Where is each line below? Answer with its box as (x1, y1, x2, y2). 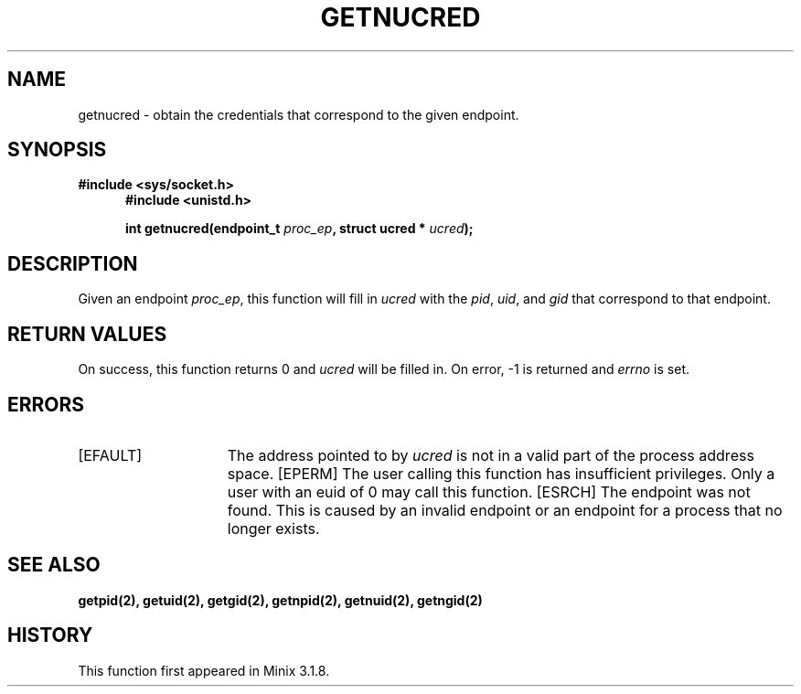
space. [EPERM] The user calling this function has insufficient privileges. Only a (227, 464, 775, 483)
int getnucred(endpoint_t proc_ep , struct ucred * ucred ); (125, 220, 474, 237)
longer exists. (227, 518, 320, 538)
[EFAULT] (78, 445, 143, 464)
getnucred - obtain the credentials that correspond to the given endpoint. (78, 106, 519, 123)
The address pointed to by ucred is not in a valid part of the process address (227, 445, 754, 464)
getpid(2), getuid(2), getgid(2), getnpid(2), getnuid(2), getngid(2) (78, 592, 483, 608)
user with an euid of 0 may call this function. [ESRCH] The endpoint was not (227, 482, 751, 501)
